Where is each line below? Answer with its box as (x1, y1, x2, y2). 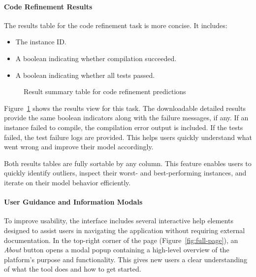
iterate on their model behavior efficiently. (4, 177, 131, 187)
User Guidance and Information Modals (4, 197, 143, 207)
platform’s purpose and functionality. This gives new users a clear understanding (4, 254, 247, 264)
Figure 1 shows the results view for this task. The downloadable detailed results (4, 103, 246, 113)
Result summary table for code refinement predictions (24, 86, 186, 97)
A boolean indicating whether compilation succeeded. (15, 53, 177, 63)
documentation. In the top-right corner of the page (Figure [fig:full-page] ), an (4, 235, 238, 245)
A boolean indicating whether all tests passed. (15, 69, 155, 80)
